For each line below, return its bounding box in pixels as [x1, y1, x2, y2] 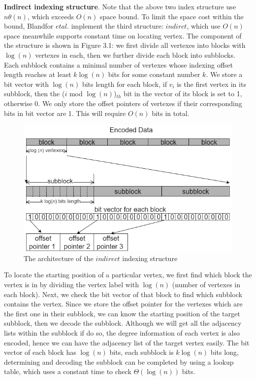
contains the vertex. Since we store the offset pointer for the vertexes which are [4, 299, 243, 309]
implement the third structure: [71, 21, 163, 31]
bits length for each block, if [82, 78, 167, 89]
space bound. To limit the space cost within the [99, 11, 244, 21]
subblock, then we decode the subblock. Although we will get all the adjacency [4, 318, 242, 328]
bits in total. [152, 108, 190, 118]
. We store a [206, 69, 243, 79]
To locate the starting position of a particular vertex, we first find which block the [4, 269, 252, 280]
